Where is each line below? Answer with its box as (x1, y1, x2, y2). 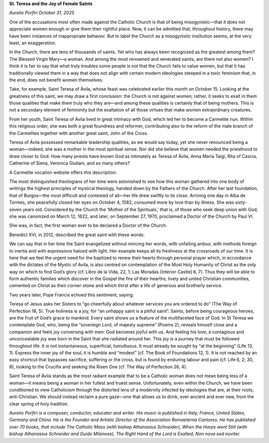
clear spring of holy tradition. (9, 401, 69, 407)
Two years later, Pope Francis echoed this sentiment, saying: (9, 292, 134, 297)
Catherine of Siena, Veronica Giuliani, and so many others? (9, 160, 130, 166)
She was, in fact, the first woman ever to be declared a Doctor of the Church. (9, 222, 167, 229)
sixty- (235, 199, 247, 205)
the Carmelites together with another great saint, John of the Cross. (9, 130, 148, 136)
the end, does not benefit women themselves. (9, 77, 104, 83)
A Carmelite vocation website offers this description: (9, 169, 117, 175)
